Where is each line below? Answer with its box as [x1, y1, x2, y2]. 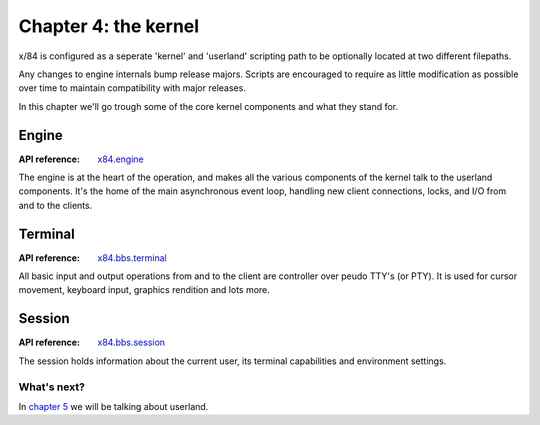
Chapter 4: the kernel [18, 15, 200, 37]
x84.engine [97, 153, 144, 165]
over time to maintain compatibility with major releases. [18, 82, 247, 94]
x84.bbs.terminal [97, 251, 167, 264]
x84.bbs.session [97, 336, 165, 349]
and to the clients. [18, 199, 93, 211]
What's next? [18, 380, 85, 394]
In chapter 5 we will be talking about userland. [18, 400, 209, 412]
